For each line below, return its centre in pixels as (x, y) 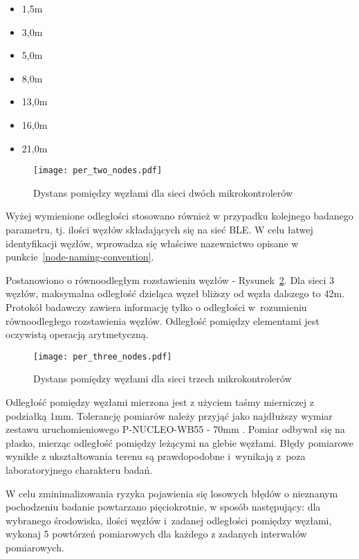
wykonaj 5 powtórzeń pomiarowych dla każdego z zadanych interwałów (156, 534)
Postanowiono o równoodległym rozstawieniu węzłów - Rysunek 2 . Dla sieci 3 (170, 279)
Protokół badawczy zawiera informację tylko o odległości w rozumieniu (156, 307)
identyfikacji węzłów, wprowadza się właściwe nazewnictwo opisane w (152, 243)
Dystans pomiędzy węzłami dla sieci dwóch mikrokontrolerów (163, 192)
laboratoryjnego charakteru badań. (79, 469)
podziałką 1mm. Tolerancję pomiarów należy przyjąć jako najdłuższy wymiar (169, 415)
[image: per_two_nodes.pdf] (98, 171)
